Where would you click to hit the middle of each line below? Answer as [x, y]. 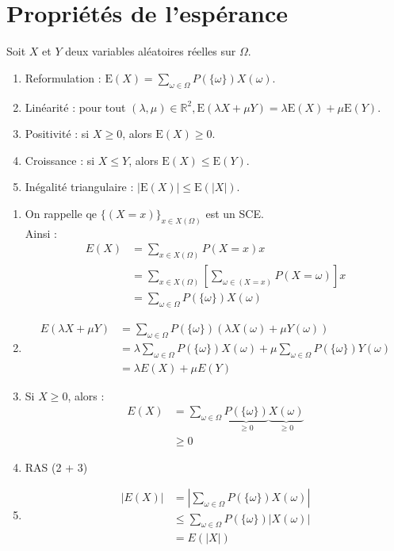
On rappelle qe [61, 213]
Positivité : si [57, 134]
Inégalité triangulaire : [79, 187]
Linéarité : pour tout [75, 107]
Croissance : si [60, 160]
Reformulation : [63, 77]
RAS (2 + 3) [56, 467]
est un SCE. [235, 213]
